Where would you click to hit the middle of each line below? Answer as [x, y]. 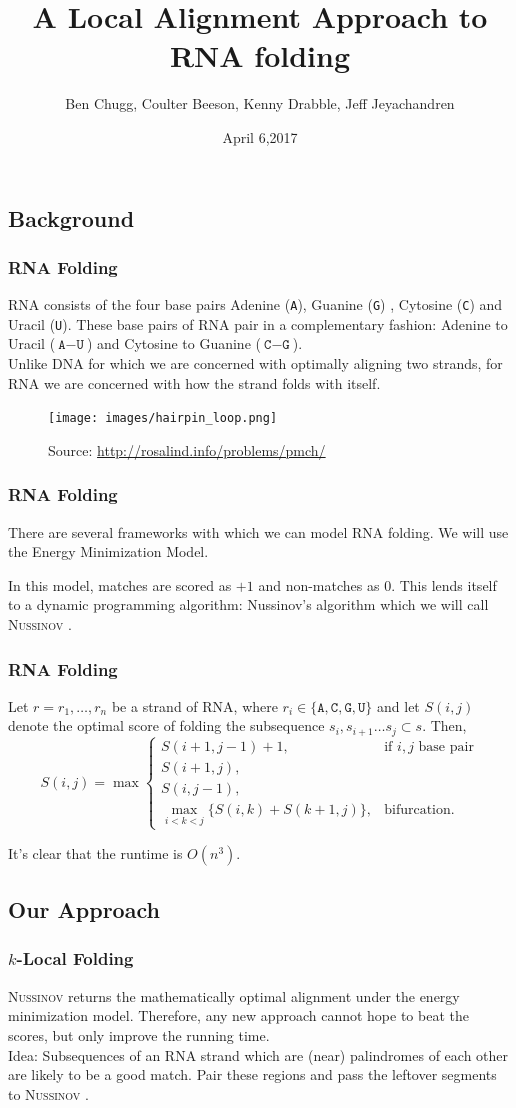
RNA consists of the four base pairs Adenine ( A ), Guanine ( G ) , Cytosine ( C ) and [255, 304]
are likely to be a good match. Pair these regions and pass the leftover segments [252, 1074]
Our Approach [84, 909]
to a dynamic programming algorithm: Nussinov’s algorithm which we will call [248, 604]
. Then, [444, 725]
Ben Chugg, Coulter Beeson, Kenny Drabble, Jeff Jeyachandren [260, 103]
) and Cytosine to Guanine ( [173, 343]
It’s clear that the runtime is [95, 852]
